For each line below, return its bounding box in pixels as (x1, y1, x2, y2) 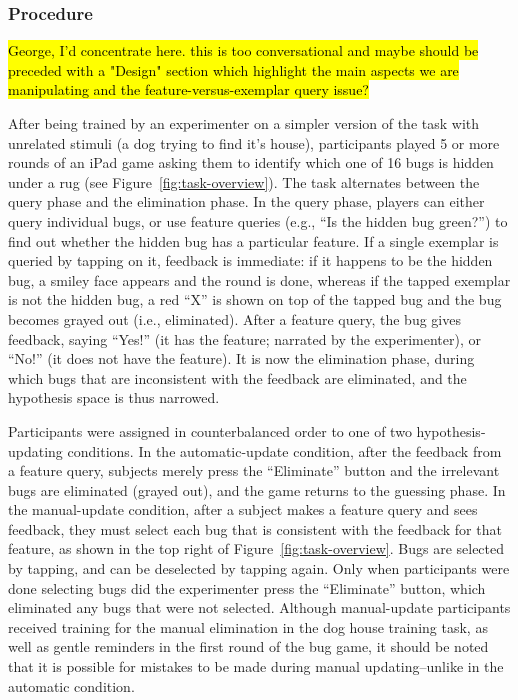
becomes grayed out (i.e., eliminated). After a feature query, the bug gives (8, 308, 461, 329)
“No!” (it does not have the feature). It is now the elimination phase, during (8, 348, 475, 369)
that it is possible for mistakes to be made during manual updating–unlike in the (8, 656, 504, 677)
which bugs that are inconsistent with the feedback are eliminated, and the (8, 367, 467, 388)
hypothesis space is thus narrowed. (8, 387, 220, 408)
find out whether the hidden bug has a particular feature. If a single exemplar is (8, 230, 499, 251)
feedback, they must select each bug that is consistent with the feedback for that (8, 518, 502, 539)
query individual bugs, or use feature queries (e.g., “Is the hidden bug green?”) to (8, 210, 508, 231)
